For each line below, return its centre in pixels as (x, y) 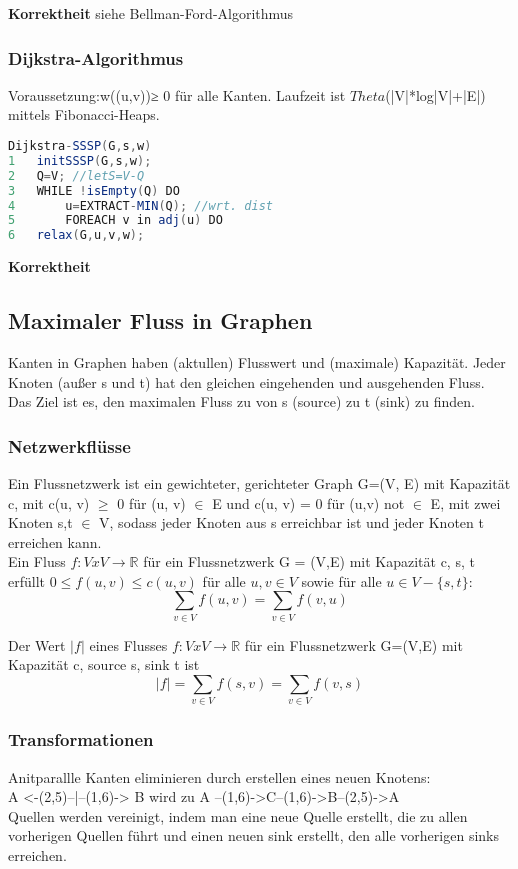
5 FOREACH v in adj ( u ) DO (115, 220)
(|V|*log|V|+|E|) (435, 94)
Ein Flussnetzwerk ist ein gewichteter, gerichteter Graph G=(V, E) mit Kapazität (259, 482)
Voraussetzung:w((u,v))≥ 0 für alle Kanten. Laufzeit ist (177, 94)
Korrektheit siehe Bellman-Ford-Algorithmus (151, 13)
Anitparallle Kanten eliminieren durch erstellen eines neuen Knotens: (219, 776)
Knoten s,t (40, 522)
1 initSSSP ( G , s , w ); (80, 160)
